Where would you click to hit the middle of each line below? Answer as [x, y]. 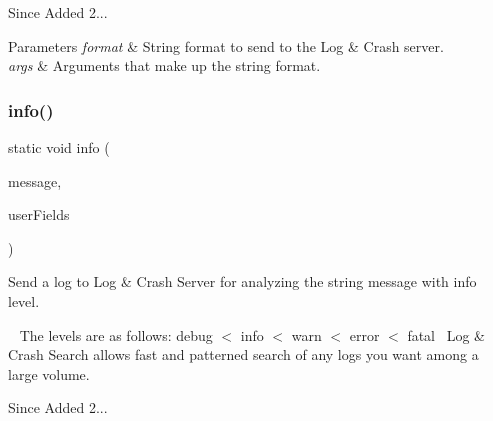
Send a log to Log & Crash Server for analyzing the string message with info [242, 281]
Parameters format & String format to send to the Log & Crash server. [226, 45]
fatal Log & [446, 334]
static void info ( [59, 147]
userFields [39, 214]
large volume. [49, 373]
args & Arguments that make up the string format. [164, 65]
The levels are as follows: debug [116, 334]
